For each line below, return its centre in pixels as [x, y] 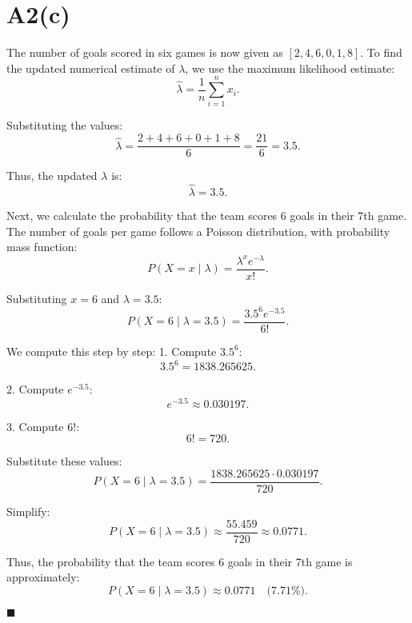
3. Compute [35, 426]
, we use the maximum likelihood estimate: [290, 68]
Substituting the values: [65, 125]
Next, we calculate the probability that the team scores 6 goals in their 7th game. [207, 215]
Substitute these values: [64, 461]
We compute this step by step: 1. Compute [112, 351]
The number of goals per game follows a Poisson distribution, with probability [198, 231]
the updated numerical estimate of [91, 68]
